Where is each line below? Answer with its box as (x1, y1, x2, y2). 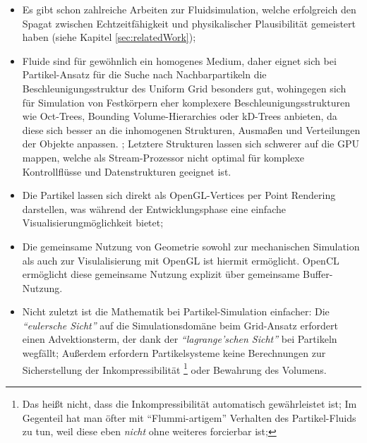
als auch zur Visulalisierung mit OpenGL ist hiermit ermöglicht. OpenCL (22, 253, 339, 267)
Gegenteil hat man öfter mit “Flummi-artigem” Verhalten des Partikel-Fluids (22, 410, 356, 425)
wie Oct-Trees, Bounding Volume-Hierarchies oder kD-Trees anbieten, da (22, 109, 337, 123)
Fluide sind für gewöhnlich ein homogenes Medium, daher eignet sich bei (22, 53, 337, 68)
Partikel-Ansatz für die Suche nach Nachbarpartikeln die (22, 67, 267, 82)
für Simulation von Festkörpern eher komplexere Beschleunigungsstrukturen (22, 95, 350, 109)
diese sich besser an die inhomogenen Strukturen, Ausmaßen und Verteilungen (22, 122, 361, 137)
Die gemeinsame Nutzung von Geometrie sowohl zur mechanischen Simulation (22, 238, 360, 253)
